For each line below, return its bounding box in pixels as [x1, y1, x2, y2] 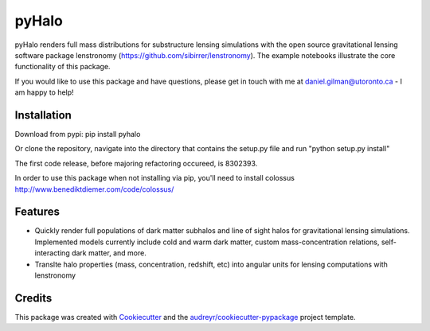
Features [14, 205, 60, 219]
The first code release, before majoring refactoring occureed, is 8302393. [14, 158, 258, 168]
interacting [34, 248, 71, 258]
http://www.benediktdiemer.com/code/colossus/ [14, 184, 174, 194]
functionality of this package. [14, 62, 111, 72]
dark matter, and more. [72, 248, 147, 258]
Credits [14, 291, 53, 305]
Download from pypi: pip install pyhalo [14, 130, 141, 139]
